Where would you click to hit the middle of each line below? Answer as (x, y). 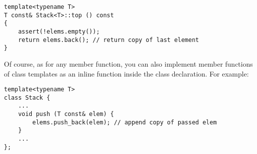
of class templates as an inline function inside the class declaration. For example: (127, 73)
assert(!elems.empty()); (59, 31)
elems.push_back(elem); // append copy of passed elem (125, 122)
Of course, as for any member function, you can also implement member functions (128, 63)
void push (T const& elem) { (66, 114)
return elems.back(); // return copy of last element (108, 40)
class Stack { (27, 97)
